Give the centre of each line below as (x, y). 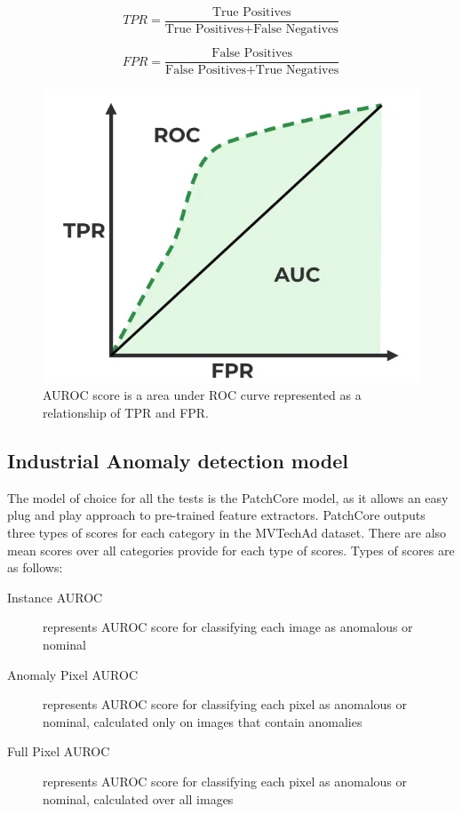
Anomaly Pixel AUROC (72, 674)
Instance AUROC (55, 597)
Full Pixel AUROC (59, 751)
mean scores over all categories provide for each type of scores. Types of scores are (231, 550)
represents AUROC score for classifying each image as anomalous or (228, 627)
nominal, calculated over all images (138, 798)
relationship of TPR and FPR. (126, 412)
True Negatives (297, 71)
